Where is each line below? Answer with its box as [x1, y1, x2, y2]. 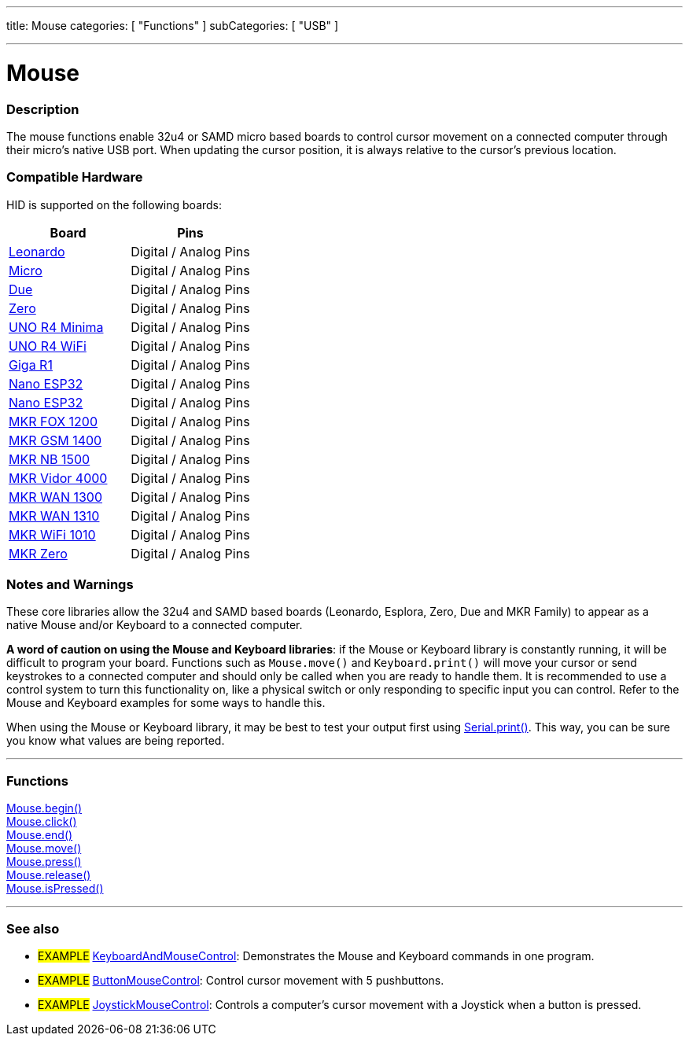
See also [6, 920, 60, 937]
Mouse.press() [6, 855, 82, 869]
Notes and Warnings [6, 576, 134, 592]
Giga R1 [9, 356, 53, 373]
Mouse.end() [6, 828, 73, 842]
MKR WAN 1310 [9, 507, 100, 524]
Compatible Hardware [6, 169, 143, 186]
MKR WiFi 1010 [9, 526, 96, 543]
